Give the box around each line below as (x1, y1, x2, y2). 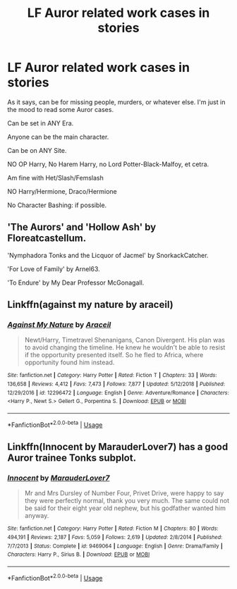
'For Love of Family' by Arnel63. (7, 264, 100, 273)
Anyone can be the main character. (7, 132, 109, 141)
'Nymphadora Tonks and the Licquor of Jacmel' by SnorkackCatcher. (7, 251, 209, 259)
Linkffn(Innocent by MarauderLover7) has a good (7, 441, 229, 453)
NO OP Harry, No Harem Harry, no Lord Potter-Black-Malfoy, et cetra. (7, 160, 209, 168)
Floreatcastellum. (7, 232, 87, 244)
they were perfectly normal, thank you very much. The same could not (24, 497, 229, 505)
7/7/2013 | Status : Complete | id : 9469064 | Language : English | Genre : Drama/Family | (7, 542, 224, 550)
